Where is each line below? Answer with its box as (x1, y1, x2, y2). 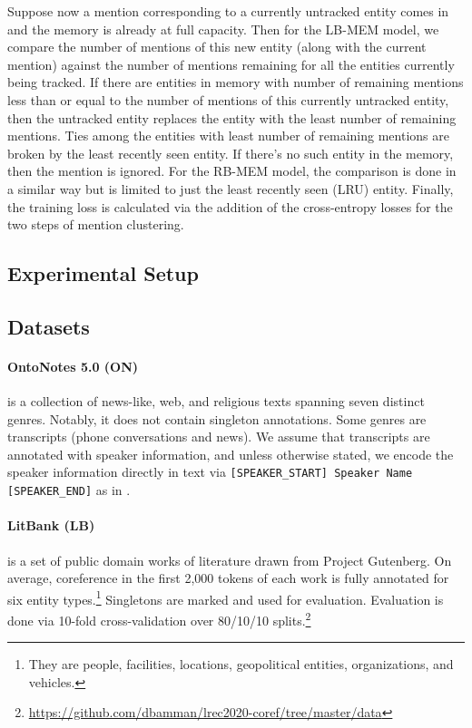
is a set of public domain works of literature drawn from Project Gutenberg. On (7, 550, 452, 569)
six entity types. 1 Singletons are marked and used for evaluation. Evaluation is (7, 587, 444, 608)
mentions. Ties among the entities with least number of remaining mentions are (7, 126, 449, 145)
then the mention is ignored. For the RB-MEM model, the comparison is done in (7, 161, 457, 180)
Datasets (7, 312, 90, 340)
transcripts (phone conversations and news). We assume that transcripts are (7, 427, 430, 446)
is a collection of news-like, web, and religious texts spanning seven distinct (7, 392, 425, 411)
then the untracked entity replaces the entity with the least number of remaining (7, 108, 457, 127)
